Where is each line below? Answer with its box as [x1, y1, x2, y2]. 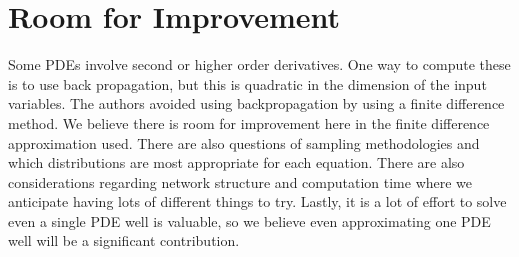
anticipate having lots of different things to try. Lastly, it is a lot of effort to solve [8, 191, 507, 212]
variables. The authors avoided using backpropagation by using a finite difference [8, 93, 505, 114]
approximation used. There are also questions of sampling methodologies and [8, 132, 480, 153]
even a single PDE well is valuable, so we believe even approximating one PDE [8, 210, 491, 231]
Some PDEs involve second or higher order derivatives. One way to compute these [8, 54, 511, 75]
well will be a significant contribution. [8, 230, 240, 251]
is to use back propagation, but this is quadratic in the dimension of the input [8, 73, 487, 94]
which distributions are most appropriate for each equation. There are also [8, 152, 465, 173]
